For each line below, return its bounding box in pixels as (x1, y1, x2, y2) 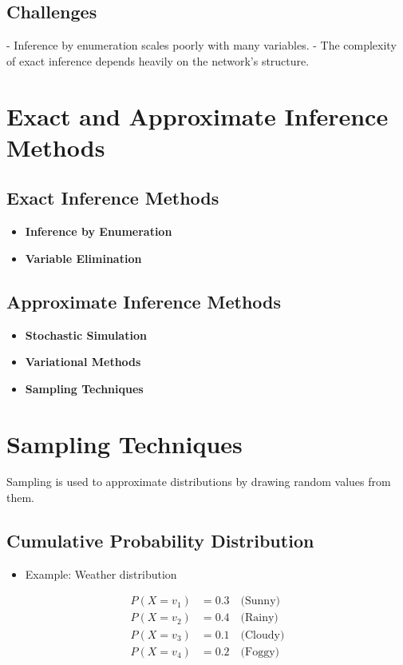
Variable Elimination (25, 249, 142, 266)
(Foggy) (240, 646, 279, 658)
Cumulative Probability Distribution (6, 528, 314, 553)
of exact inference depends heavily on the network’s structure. (6, 52, 310, 69)
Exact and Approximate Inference (6, 99, 389, 132)
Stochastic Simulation (25, 326, 147, 343)
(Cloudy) (240, 629, 285, 641)
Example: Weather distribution (25, 565, 177, 582)
